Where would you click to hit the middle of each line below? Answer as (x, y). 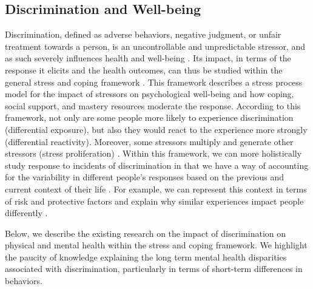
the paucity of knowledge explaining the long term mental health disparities (146, 257)
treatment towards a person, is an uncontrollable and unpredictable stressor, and (155, 46)
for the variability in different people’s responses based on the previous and (144, 177)
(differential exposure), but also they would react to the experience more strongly (156, 129)
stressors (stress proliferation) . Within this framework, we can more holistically (153, 153)
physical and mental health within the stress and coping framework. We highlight (156, 245)
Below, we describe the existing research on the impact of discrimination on (146, 233)
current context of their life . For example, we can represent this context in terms (156, 189)
